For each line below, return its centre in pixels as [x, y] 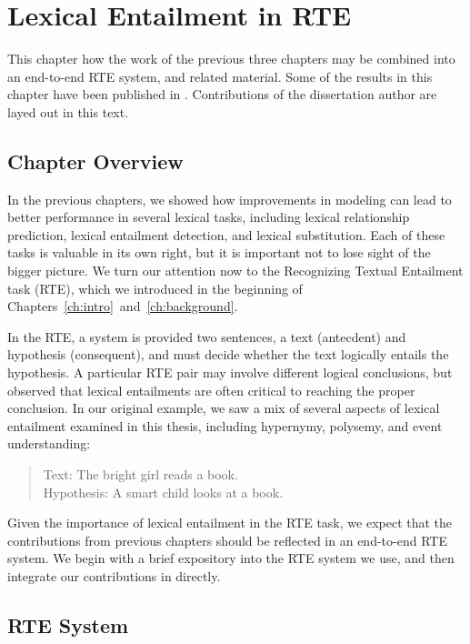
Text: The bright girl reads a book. [140, 474]
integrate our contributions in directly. [114, 575]
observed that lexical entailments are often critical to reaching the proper [211, 390]
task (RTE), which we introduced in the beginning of [155, 288]
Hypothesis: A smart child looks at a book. [163, 492]
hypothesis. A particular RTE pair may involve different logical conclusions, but [230, 372]
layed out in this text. [68, 111]
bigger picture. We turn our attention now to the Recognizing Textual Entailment [235, 271]
